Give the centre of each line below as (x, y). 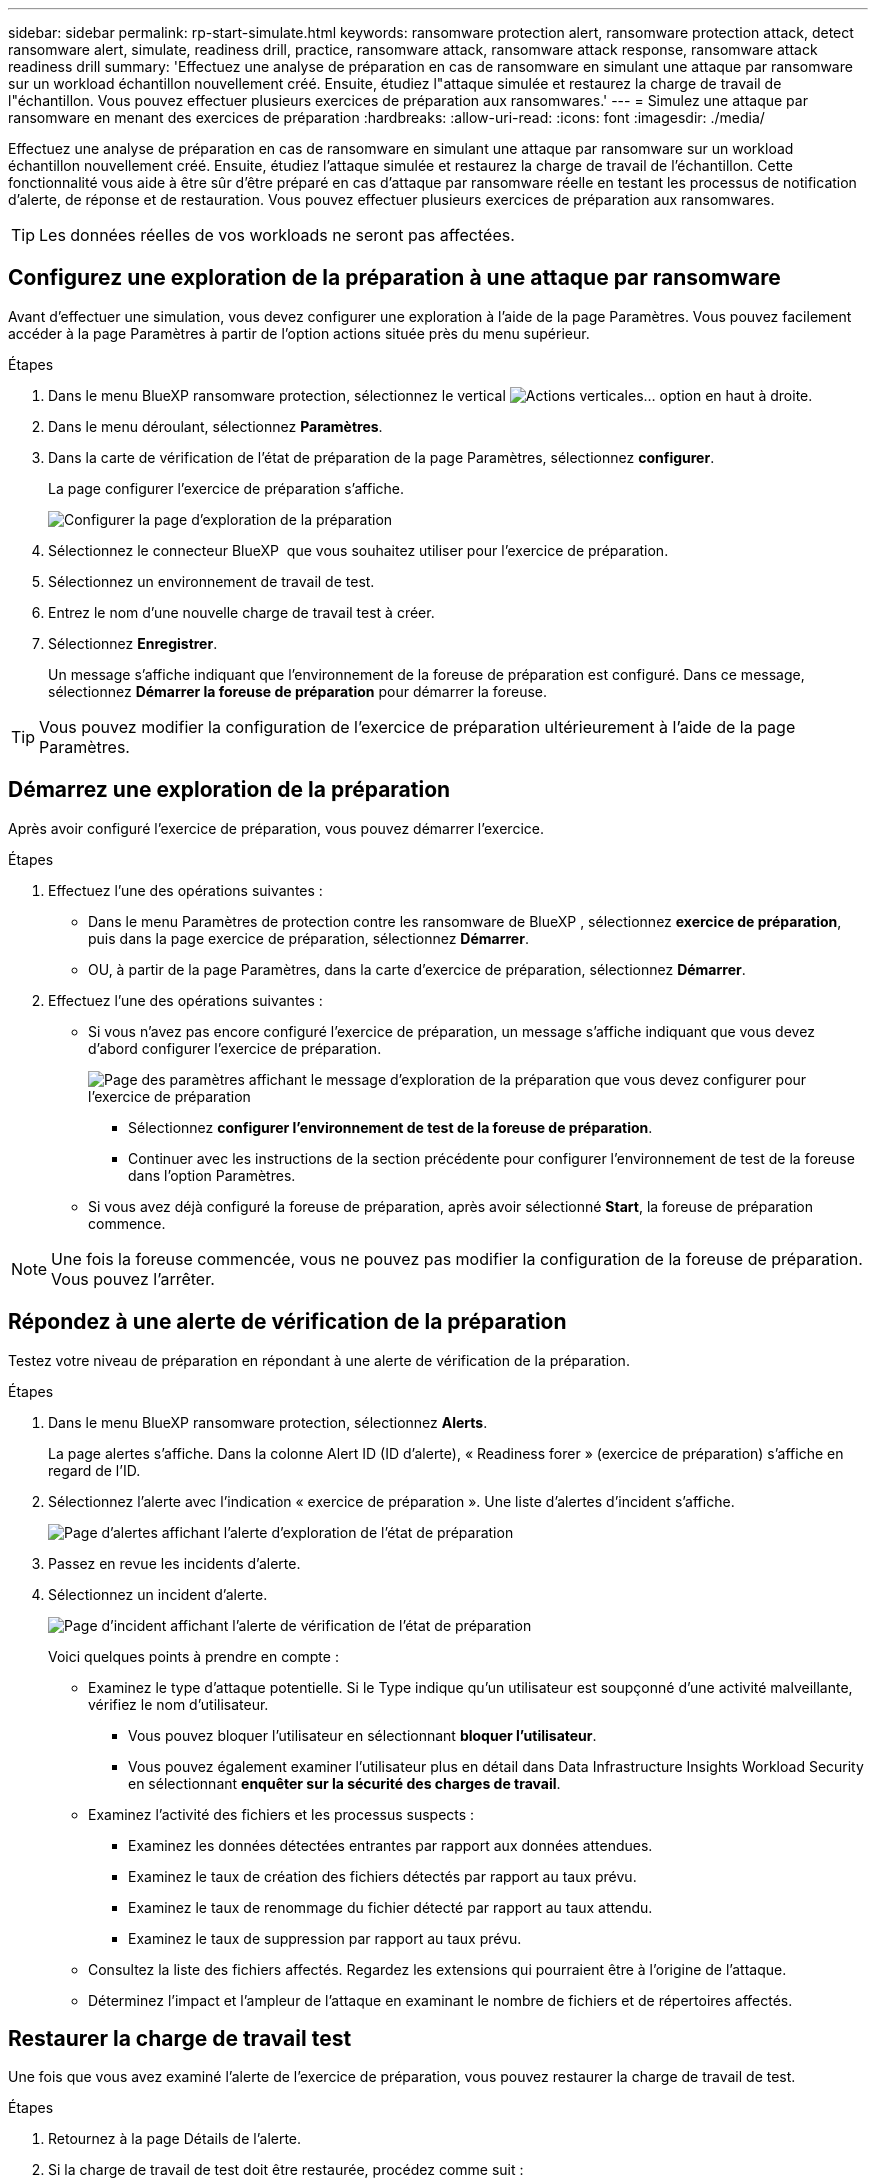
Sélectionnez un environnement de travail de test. (211, 581)
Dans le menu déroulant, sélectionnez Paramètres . (215, 426)
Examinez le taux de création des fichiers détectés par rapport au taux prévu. (382, 1876)
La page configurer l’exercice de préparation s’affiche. (226, 488)
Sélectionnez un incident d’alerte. (158, 1594)
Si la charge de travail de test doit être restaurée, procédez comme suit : (286, 2170)
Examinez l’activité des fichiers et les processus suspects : (281, 1814)
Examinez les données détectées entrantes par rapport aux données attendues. (390, 1845)
